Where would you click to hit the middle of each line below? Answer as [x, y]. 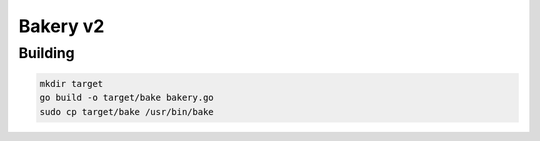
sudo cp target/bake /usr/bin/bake [126, 111]
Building [46, 53]
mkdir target [71, 83]
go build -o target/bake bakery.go [126, 98]
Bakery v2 [61, 26]
